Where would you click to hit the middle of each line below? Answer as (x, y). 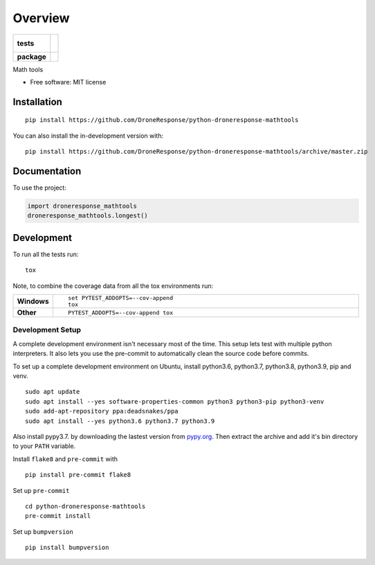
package (31, 57)
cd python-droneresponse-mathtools (85, 506)
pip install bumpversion (67, 548)
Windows (33, 301)
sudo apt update (53, 392)
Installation (37, 101)
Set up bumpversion (43, 531)
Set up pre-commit (41, 490)
